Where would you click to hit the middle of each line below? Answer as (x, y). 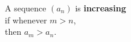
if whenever (26, 19)
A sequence (26, 8)
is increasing (101, 8)
